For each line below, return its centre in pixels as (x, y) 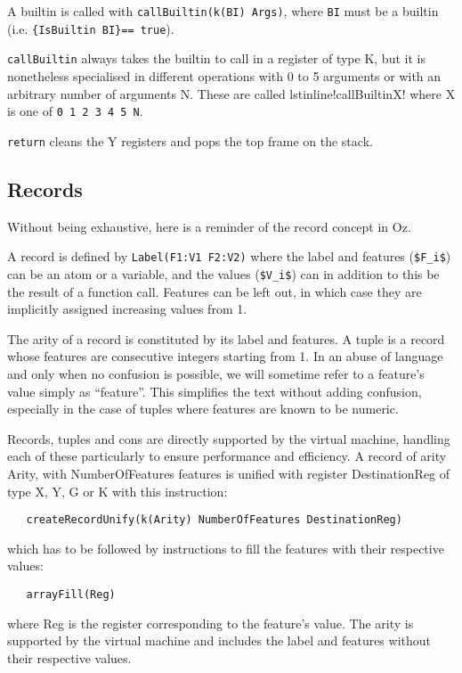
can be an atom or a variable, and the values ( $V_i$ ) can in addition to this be (223, 273)
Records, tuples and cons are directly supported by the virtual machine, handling (229, 438)
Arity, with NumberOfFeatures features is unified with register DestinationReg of (229, 473)
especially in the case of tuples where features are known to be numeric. (203, 409)
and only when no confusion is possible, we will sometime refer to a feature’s (216, 373)
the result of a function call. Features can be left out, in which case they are (215, 291)
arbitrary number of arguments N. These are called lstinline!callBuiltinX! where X (231, 93)
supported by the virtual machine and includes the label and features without (219, 640)
